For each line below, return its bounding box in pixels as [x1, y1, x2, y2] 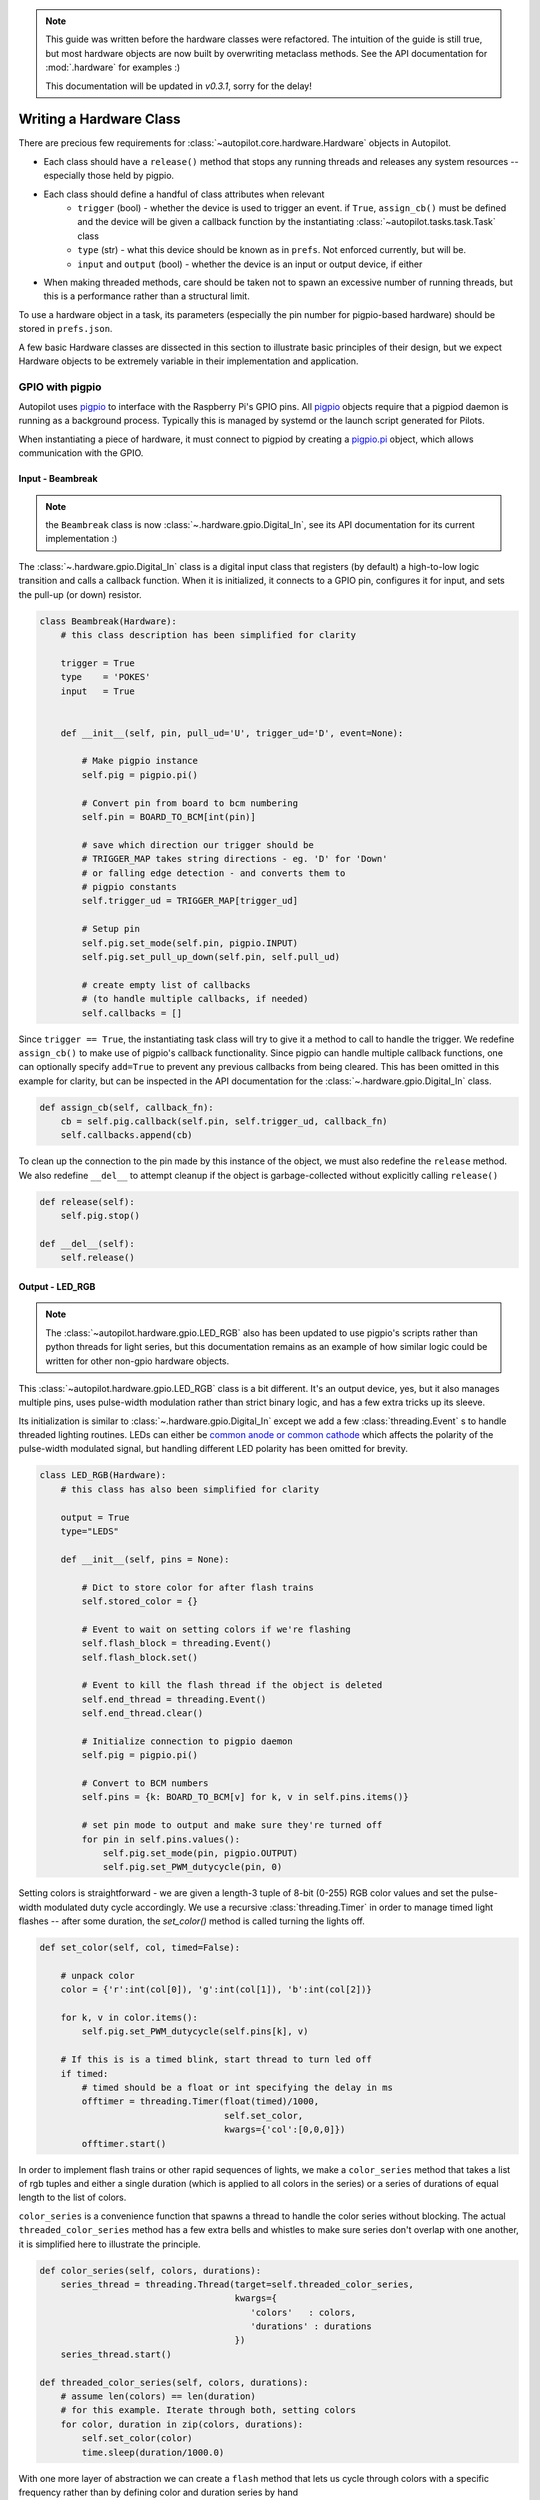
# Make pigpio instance [81, 755, 199, 767]
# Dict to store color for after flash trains [81, 1581, 314, 1593]
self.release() [60, 1252, 135, 1264]
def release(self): [39, 1196, 135, 1207]
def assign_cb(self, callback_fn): [39, 1101, 214, 1113]
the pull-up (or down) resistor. [18, 588, 142, 600]
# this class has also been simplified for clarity [60, 1483, 320, 1495]
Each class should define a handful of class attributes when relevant [43, 188, 325, 200]
